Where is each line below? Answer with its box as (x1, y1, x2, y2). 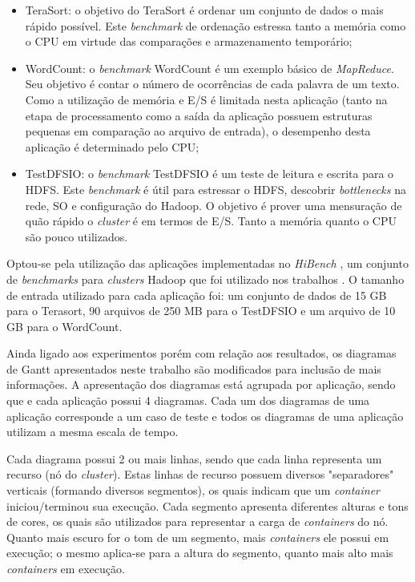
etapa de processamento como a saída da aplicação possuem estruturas (25, 107, 373, 123)
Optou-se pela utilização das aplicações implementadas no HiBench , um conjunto (6, 255, 409, 272)
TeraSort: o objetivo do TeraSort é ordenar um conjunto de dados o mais (25, 2, 384, 18)
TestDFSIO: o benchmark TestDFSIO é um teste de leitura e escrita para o (25, 165, 394, 182)
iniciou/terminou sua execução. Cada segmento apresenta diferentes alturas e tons (6, 497, 409, 514)
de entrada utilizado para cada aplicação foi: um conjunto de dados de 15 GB (6, 286, 387, 303)
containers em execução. (6, 560, 125, 576)
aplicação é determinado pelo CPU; (25, 138, 199, 155)
